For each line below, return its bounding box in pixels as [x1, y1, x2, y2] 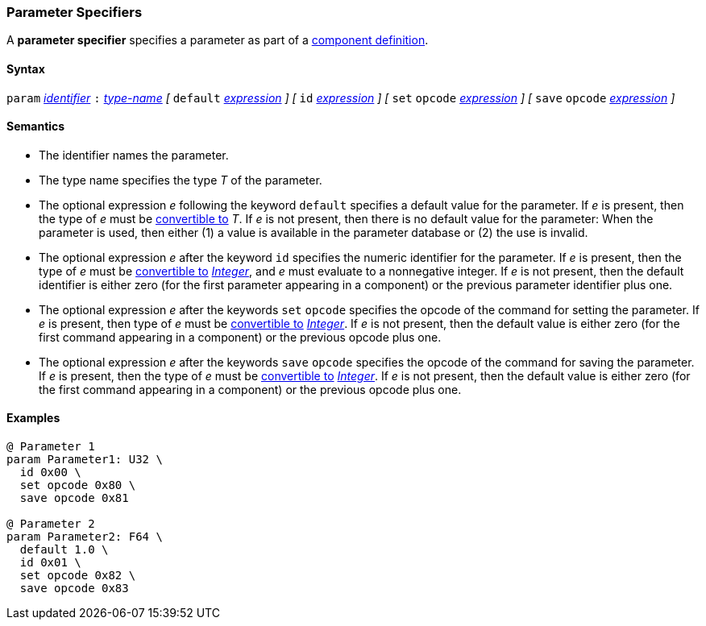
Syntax [6, 61, 45, 76]
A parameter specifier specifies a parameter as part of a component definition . [6, 33, 429, 48]
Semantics [6, 119, 65, 134]
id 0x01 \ [19, 556, 81, 570]
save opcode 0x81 [19, 491, 129, 505]
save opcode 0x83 [19, 582, 129, 595]
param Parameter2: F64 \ [6, 530, 163, 544]
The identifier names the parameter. [39, 147, 229, 162]
